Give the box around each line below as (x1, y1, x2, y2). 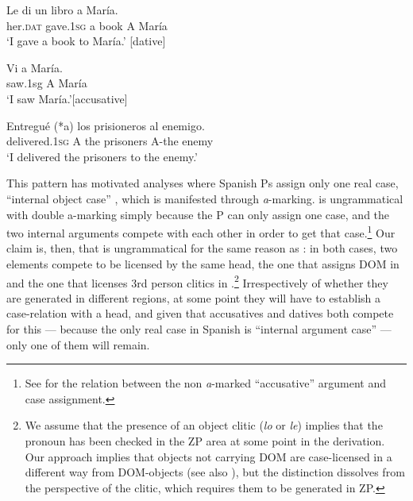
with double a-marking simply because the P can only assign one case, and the (6, 206, 390, 222)
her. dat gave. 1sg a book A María (6, 17, 168, 33)
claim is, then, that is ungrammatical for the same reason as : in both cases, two (6, 240, 398, 256)
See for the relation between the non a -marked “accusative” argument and (25, 375, 387, 391)
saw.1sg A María (6, 75, 87, 91)
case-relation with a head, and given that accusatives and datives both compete (6, 305, 394, 322)
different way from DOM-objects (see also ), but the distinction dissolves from (25, 464, 405, 480)
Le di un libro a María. (6, 2, 118, 17)
